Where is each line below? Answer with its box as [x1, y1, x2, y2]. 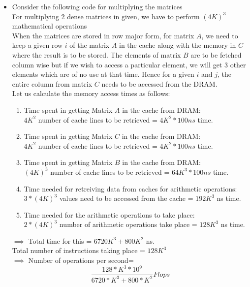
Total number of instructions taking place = [12, 245, 145, 255]
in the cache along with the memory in [119, 40, 236, 50]
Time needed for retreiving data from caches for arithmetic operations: [24, 183, 237, 193]
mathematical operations [12, 21, 87, 31]
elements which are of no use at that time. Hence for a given [12, 69, 194, 79]
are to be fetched [190, 49, 242, 60]
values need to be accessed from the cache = [59, 193, 193, 203]
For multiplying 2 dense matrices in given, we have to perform [12, 11, 200, 21]
